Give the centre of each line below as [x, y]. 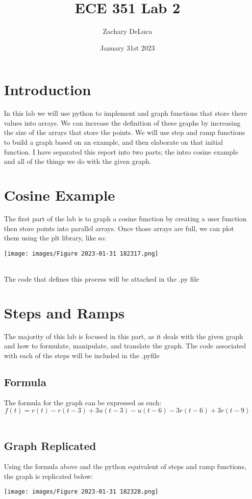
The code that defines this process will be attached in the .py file [101, 278]
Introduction [48, 90]
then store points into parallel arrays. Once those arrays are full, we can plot [119, 228]
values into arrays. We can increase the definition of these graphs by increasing [122, 122]
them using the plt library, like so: [55, 238]
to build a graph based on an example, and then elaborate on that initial [113, 142]
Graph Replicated [50, 446]
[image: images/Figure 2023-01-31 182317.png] [81, 253]
